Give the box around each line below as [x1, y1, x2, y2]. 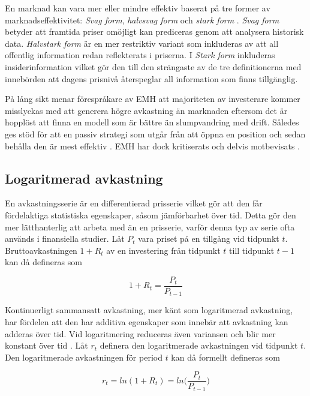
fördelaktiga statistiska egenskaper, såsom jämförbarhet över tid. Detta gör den [5, 208, 296, 221]
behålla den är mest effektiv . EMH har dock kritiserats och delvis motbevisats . [5, 139, 300, 152]
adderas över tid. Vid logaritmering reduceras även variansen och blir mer [5, 327, 276, 340]
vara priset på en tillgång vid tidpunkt [138, 232, 279, 245]
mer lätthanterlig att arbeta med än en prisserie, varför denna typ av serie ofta [5, 220, 295, 233]
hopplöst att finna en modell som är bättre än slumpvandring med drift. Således [5, 116, 299, 128]
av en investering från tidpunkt [106, 244, 221, 256]
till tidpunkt [229, 244, 275, 256]
